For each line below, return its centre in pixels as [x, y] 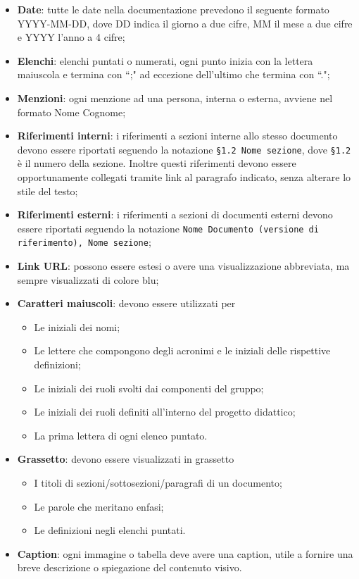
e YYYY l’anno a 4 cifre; [71, 37]
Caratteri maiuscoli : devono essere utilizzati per [126, 303]
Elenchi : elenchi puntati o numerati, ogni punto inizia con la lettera [165, 60]
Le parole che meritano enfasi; [99, 506]
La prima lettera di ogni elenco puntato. [121, 435]
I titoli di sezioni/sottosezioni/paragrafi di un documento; [158, 483]
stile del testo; [48, 191]
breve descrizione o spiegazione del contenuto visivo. [130, 567]
